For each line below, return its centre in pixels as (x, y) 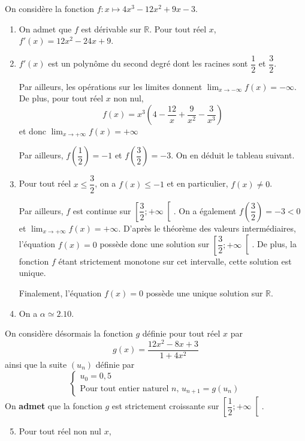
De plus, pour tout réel (61, 98)
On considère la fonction (50, 8)
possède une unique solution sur (204, 293)
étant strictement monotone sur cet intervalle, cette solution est (175, 261)
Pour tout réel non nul (60, 431)
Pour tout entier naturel (124, 388)
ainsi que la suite (36, 364)
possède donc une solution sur (155, 244)
